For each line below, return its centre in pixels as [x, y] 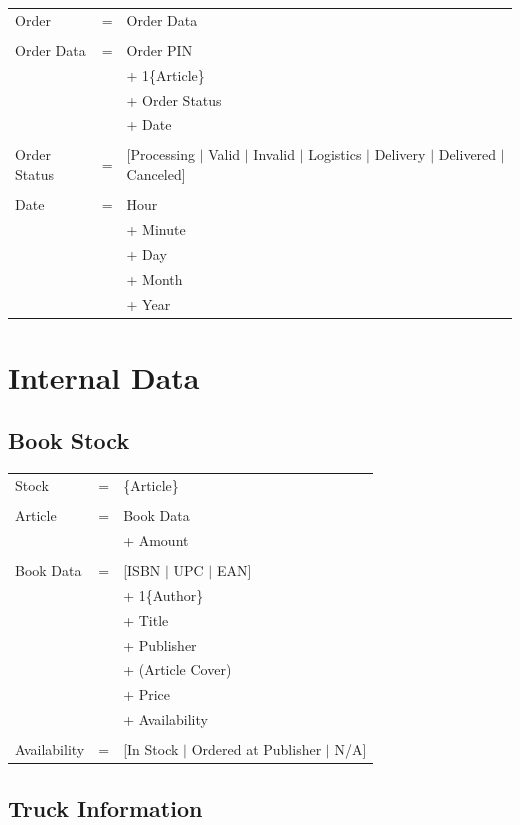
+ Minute [156, 229]
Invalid [274, 154]
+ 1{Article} [165, 74]
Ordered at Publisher [256, 749]
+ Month [154, 278]
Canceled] [156, 174]
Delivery [400, 154]
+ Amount [156, 539]
